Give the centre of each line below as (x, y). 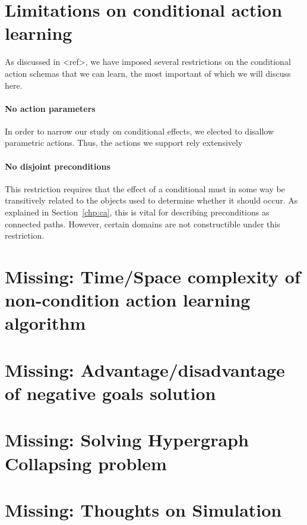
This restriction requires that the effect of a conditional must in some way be (145, 188)
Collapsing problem (86, 463)
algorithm (45, 323)
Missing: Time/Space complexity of (153, 276)
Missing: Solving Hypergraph (127, 440)
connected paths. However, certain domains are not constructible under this (143, 224)
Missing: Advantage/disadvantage (145, 369)
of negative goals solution (110, 393)
